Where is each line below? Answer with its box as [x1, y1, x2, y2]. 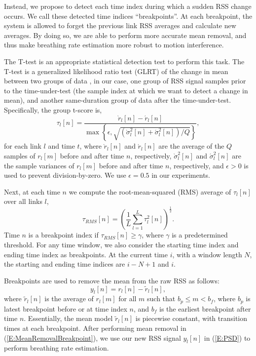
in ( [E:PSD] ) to [204, 332, 251, 343]
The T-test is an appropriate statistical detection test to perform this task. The [4, 56, 245, 66]
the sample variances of [4, 160, 74, 170]
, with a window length [172, 249, 242, 259]
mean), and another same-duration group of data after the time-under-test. [4, 95, 231, 105]
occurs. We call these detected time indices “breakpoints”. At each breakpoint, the [4, 10, 253, 21]
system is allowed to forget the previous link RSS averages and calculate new [4, 20, 236, 31]
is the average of [44, 293, 94, 304]
